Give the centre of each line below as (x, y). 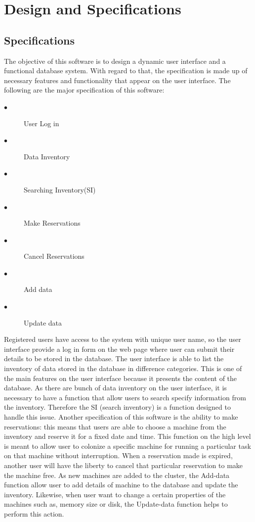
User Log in (42, 123)
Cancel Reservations (54, 256)
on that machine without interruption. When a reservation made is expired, (118, 455)
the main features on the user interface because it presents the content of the (121, 378)
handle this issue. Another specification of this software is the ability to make (121, 417)
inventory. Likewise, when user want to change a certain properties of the (115, 494)
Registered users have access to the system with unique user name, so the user (123, 339)
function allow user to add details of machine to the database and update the (121, 485)
